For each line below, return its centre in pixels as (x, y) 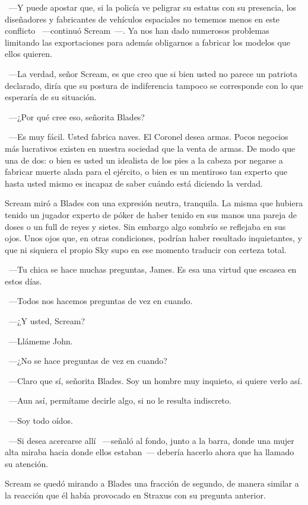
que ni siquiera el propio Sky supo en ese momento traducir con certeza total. (146, 249)
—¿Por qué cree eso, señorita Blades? (77, 116)
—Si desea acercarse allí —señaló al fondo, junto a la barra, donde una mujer (151, 440)
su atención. (27, 463)
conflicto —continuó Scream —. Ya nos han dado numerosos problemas (137, 31)
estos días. (23, 281)
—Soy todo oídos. (41, 421)
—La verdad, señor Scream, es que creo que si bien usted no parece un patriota (153, 73)
